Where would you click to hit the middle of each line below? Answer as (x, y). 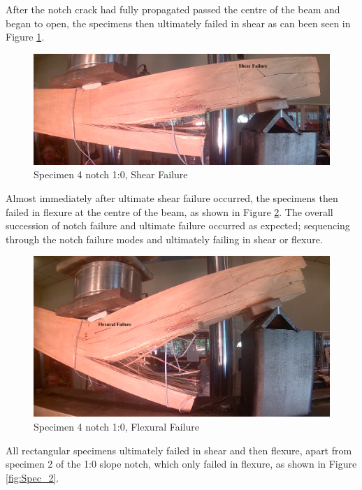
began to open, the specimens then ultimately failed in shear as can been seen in (178, 23)
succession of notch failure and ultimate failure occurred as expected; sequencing (178, 225)
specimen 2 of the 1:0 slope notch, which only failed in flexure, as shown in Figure (181, 464)
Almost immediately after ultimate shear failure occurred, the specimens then (172, 197)
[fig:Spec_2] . (32, 477)
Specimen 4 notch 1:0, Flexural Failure (116, 426)
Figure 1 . (25, 37)
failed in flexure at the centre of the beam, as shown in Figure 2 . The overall (169, 211)
